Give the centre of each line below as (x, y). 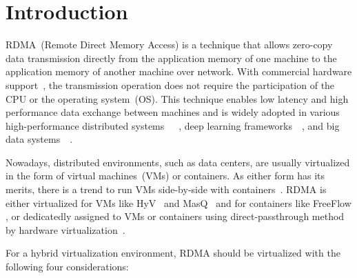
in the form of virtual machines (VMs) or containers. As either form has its (165, 176)
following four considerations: (67, 267)
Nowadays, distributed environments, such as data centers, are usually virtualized (178, 162)
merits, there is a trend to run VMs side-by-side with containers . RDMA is (166, 189)
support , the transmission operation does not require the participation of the (170, 85)
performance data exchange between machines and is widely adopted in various (173, 112)
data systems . (39, 139)
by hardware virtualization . (65, 229)
